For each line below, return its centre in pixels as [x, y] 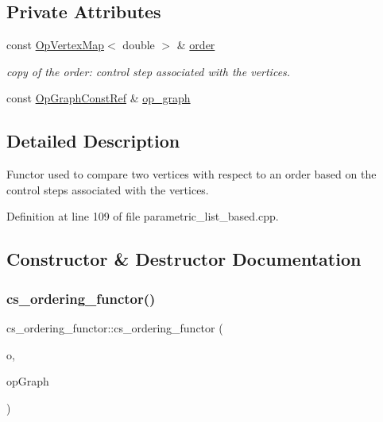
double [139, 45]
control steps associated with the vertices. [108, 189]
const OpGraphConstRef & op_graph [99, 98]
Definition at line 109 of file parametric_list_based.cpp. [143, 216]
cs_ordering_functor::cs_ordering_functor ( [115, 327]
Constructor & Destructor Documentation [184, 259]
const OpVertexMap [56, 45]
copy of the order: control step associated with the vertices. [149, 71]
